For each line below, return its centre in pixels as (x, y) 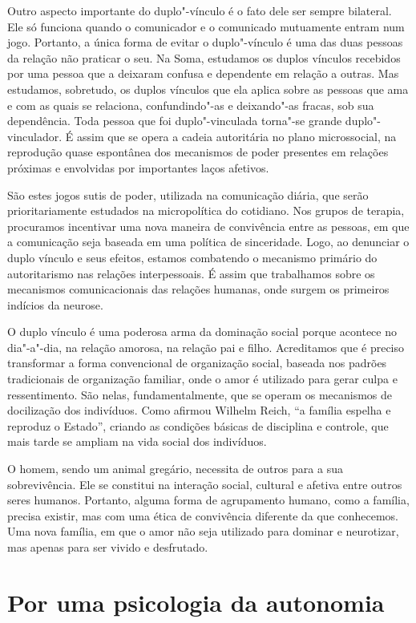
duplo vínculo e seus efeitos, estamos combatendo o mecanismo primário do (192, 257)
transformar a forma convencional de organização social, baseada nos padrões (197, 363)
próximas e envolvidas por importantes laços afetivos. (138, 167)
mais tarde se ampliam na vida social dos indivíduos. (137, 441)
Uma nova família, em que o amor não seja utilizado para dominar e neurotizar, (203, 531)
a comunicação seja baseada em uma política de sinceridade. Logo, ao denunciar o (208, 242)
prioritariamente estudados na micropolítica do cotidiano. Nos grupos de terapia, (206, 210)
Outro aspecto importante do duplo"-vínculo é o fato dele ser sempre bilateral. (200, 10)
